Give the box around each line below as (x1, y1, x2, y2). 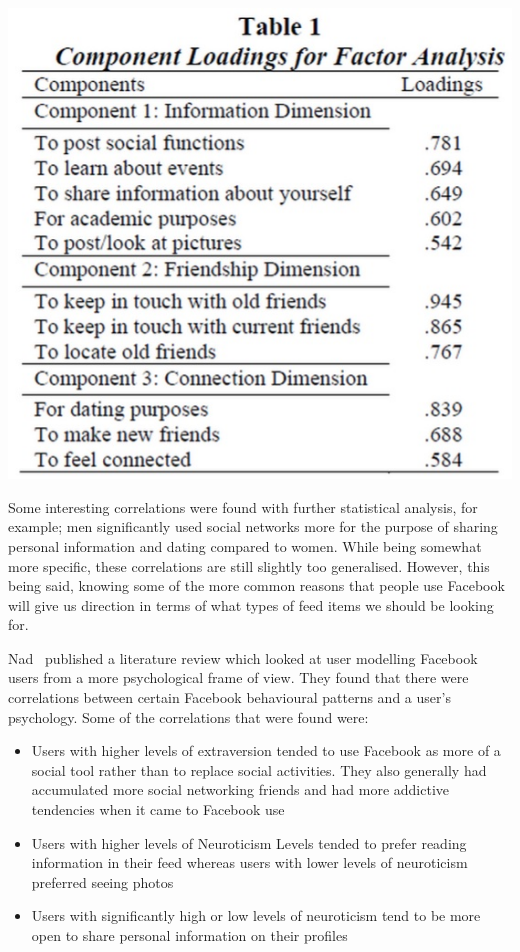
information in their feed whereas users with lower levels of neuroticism (31, 852, 468, 873)
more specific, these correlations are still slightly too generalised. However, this (8, 555, 490, 576)
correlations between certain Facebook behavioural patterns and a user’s (8, 687, 451, 708)
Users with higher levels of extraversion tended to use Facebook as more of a (31, 740, 501, 761)
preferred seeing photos (31, 871, 174, 892)
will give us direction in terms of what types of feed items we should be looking (8, 594, 494, 615)
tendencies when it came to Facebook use (31, 799, 285, 820)
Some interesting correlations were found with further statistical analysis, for (8, 496, 478, 517)
